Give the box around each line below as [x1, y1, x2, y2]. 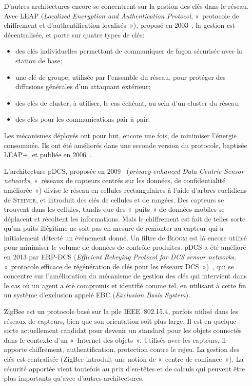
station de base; [15, 55, 62, 65]
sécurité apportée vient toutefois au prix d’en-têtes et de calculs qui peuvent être [4, 363, 245, 373]
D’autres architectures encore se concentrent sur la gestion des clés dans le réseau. [4, 1, 249, 11]
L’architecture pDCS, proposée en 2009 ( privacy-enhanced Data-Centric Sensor [4, 165, 244, 176]
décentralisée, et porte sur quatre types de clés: [4, 29, 145, 39]
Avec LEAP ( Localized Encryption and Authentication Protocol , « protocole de [4, 10, 239, 20]
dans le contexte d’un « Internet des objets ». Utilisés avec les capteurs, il [4, 334, 226, 345]
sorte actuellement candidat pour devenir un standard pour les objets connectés [4, 325, 242, 335]
